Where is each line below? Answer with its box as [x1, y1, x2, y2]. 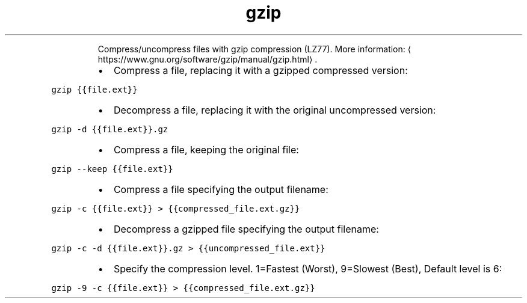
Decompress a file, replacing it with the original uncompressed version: [113, 103, 436, 116]
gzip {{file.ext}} [51, 84, 138, 94]
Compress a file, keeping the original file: [113, 143, 299, 156]
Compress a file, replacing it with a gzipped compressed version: [113, 64, 408, 76]
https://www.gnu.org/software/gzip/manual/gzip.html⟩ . [97, 54, 318, 64]
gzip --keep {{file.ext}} [51, 164, 173, 174]
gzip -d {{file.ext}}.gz [51, 124, 168, 134]
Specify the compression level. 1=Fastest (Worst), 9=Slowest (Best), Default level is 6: [113, 262, 502, 275]
